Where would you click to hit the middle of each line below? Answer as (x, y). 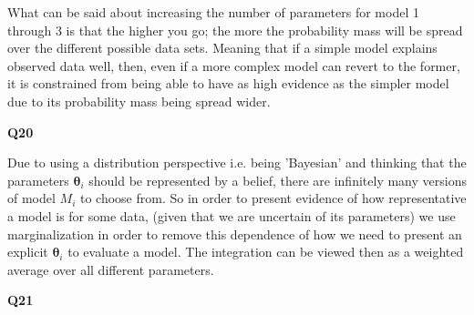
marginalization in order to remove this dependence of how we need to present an (235, 234)
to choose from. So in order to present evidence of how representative (273, 198)
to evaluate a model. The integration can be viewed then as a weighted (266, 252)
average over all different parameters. (111, 269)
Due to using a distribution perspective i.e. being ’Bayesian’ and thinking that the (237, 163)
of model (31, 198)
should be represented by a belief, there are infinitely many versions (278, 180)
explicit (28, 252)
